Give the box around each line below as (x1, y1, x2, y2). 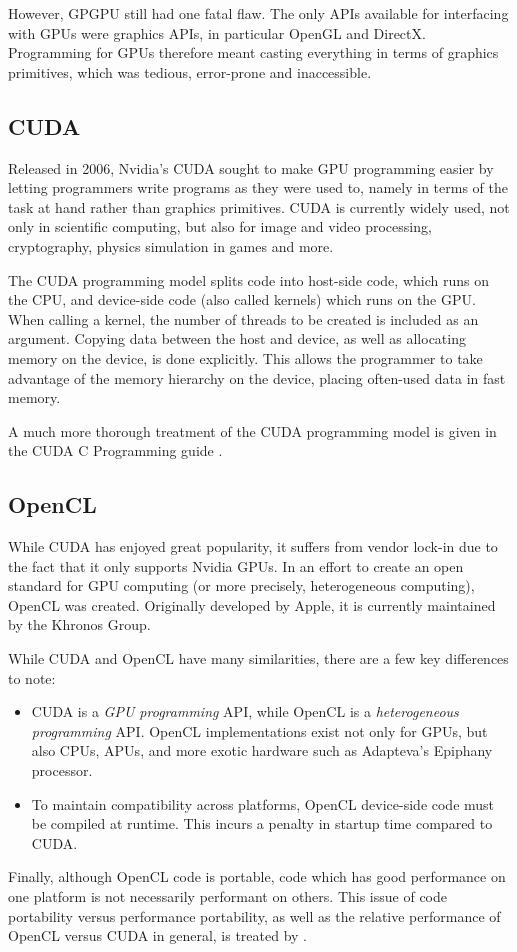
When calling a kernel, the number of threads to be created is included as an (8, 308, 479, 329)
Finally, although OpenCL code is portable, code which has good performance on (8, 866, 506, 887)
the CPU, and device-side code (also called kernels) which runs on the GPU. (8, 289, 476, 310)
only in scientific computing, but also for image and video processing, (8, 216, 432, 237)
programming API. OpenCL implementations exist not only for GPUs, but (31, 720, 488, 741)
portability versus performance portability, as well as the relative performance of (8, 905, 501, 926)
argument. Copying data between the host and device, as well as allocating (8, 328, 466, 349)
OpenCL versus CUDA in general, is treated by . (8, 925, 308, 946)
